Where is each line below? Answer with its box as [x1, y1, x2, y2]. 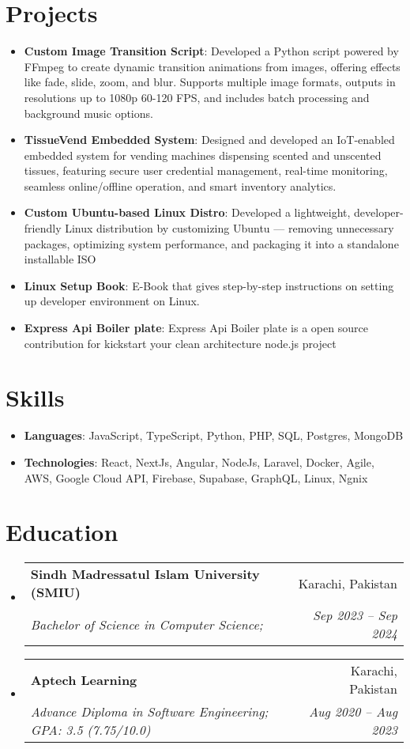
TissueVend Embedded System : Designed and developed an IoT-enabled [24, 131, 395, 148]
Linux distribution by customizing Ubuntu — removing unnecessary [65, 220, 394, 236]
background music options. [24, 104, 153, 121]
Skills [6, 381, 65, 414]
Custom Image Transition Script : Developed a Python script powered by [24, 43, 399, 59]
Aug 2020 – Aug [308, 702, 397, 721]
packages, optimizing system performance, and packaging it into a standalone [24, 235, 399, 252]
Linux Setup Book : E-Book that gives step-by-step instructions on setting [24, 277, 394, 293]
